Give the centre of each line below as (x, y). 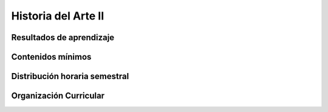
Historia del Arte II (58, 16)
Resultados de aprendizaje (63, 37)
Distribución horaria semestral (70, 76)
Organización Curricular (58, 96)
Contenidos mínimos (51, 57)
